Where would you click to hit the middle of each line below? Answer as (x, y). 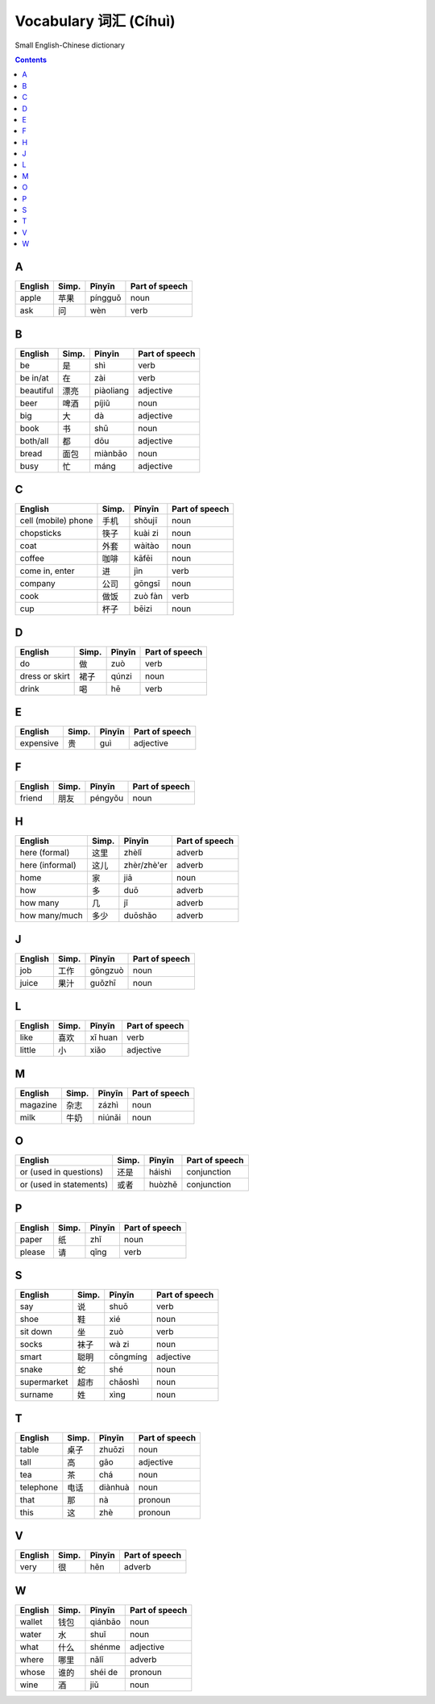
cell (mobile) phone (56, 521)
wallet (31, 1622)
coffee (32, 559)
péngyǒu (107, 798)
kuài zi (146, 534)
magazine (39, 1104)
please (33, 1252)
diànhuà (114, 1487)
